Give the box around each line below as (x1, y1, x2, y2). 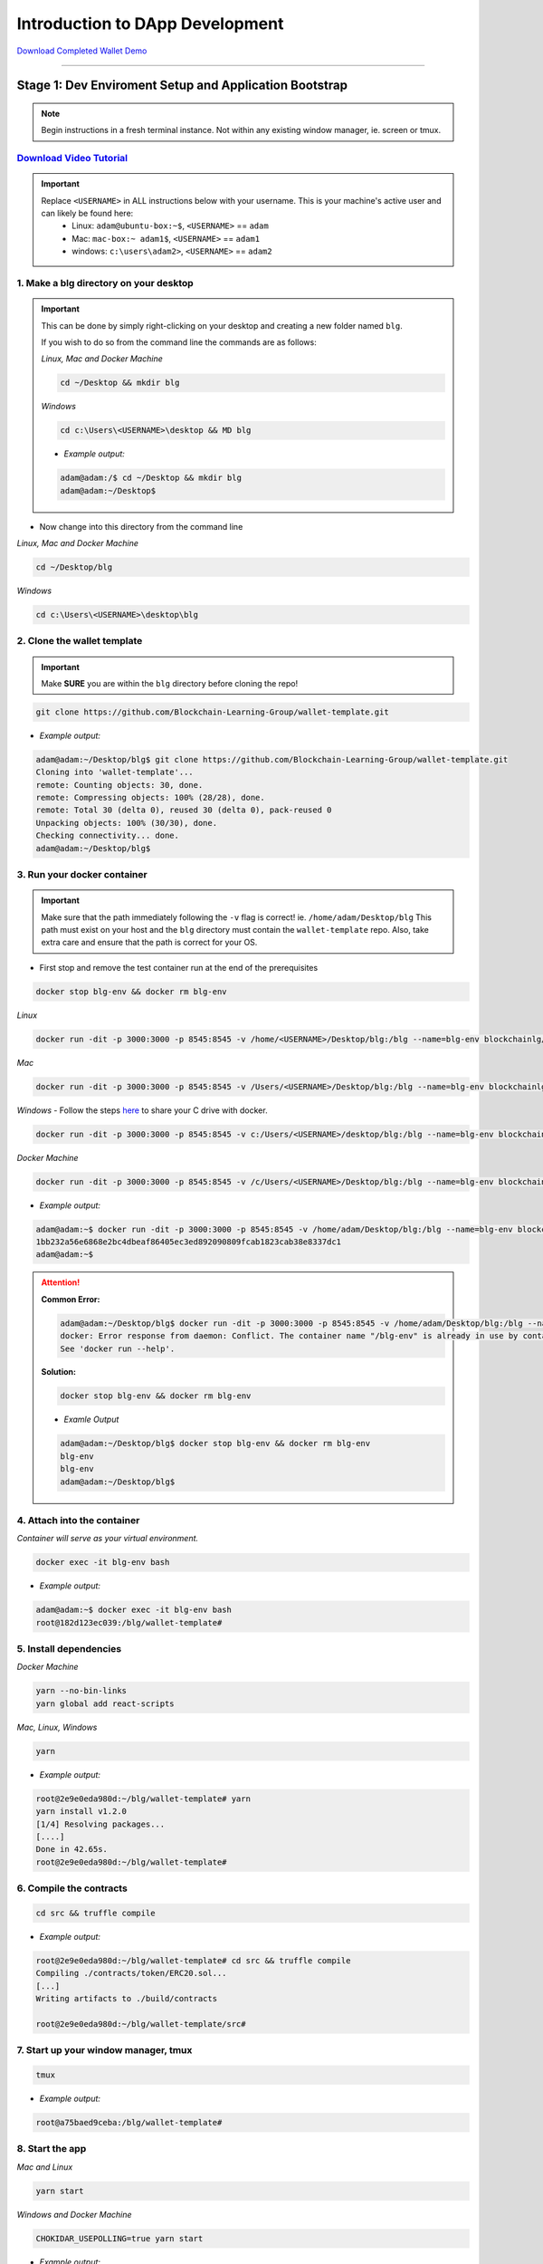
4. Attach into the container (16, 1513, 140, 1526)
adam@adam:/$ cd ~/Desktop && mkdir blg (60, 473, 242, 484)
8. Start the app (16, 2143, 87, 2155)
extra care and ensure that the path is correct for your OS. (41, 937, 258, 948)
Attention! (41, 1277, 81, 1288)
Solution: (41, 1367, 77, 1377)
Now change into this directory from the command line (39, 521, 243, 532)
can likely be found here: (41, 208, 134, 219)
